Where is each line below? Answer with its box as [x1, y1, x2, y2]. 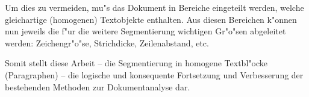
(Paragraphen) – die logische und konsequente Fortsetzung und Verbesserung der [5, 68, 304, 81]
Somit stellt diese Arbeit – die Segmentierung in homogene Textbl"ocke [5, 57, 267, 69]
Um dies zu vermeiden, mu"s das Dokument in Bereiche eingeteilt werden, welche [5, 1, 304, 13]
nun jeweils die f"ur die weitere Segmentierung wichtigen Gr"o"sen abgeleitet [5, 25, 286, 37]
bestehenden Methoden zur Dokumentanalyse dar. [5, 80, 190, 93]
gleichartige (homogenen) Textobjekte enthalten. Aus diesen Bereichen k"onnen [5, 13, 297, 25]
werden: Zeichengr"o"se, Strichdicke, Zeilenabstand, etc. [5, 36, 209, 49]
